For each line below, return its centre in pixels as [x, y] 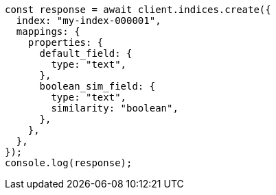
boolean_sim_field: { [97, 86]
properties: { [66, 42]
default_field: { [86, 53]
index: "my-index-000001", [89, 21]
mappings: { [48, 31]
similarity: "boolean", [115, 108]
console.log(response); [69, 163]
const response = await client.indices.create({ [138, 10]
